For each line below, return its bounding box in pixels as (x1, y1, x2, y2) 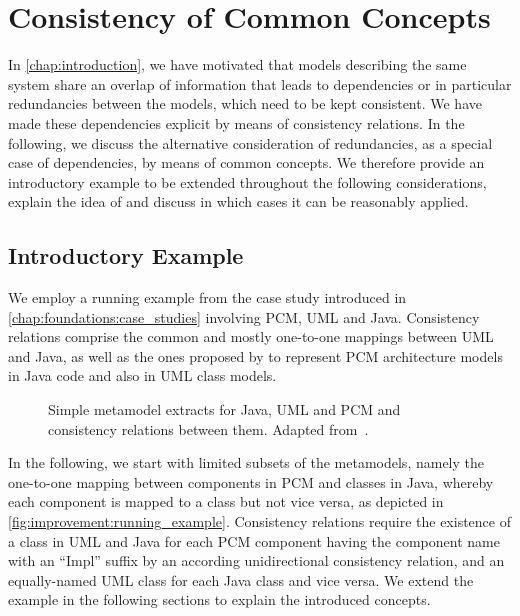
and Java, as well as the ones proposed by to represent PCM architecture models (8, 345, 503, 366)
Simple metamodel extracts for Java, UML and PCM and (48, 399, 401, 420)
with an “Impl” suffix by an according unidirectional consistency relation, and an (8, 550, 505, 571)
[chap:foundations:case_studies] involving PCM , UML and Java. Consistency (8, 306, 480, 327)
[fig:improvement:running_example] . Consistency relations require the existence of (8, 511, 511, 532)
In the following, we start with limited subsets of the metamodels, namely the (8, 452, 484, 473)
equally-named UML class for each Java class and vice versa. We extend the (8, 569, 474, 590)
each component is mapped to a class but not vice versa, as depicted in (8, 491, 444, 512)
